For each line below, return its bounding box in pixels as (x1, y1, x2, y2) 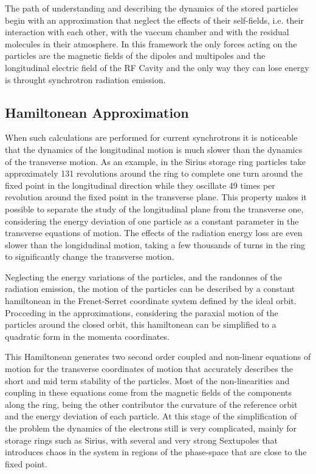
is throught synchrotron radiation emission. (5, 73, 166, 86)
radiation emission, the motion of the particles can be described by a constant (5, 282, 295, 295)
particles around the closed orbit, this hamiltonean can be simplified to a (5, 318, 276, 331)
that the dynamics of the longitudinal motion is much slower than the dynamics (5, 143, 303, 155)
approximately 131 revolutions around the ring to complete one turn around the (5, 167, 303, 180)
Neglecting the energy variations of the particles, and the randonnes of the (5, 270, 282, 283)
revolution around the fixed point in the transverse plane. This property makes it (5, 191, 307, 203)
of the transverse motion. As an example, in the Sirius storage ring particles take (5, 155, 306, 168)
